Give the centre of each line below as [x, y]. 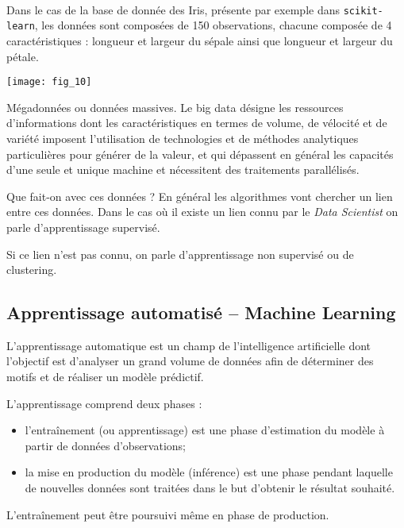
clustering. [32, 270]
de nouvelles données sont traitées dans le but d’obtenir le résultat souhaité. [210, 488]
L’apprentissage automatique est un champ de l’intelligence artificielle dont [189, 345]
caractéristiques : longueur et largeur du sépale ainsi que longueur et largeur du [200, 40]
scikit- [363, 11]
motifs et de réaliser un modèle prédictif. [105, 377]
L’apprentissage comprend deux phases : [104, 403]
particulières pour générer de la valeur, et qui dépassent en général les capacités [200, 154]
